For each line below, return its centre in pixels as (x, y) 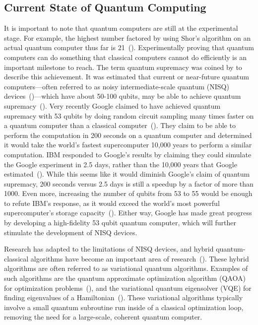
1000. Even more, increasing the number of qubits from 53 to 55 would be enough (128, 193)
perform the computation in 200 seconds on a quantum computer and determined (128, 135)
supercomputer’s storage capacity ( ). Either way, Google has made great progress (128, 213)
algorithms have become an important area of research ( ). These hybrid (140, 258)
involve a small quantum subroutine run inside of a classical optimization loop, (124, 307)
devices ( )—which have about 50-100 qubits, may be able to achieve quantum (123, 96)
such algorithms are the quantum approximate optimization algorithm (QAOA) (125, 278)
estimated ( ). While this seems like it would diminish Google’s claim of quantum (127, 174)
